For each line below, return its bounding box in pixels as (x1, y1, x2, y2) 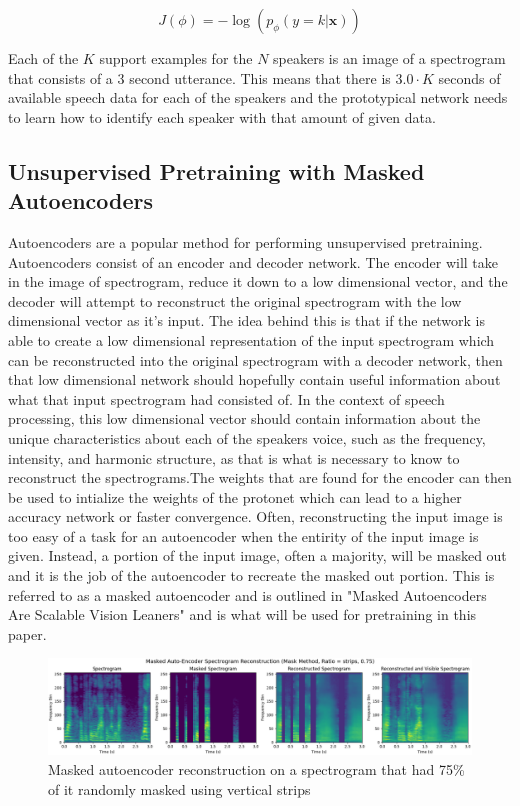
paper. (8, 623, 47, 644)
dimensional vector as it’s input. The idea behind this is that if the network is (8, 310, 485, 331)
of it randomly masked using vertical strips (48, 778, 311, 799)
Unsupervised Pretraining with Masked (8, 155, 425, 186)
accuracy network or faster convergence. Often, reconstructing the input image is (8, 506, 503, 527)
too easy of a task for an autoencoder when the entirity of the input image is (8, 525, 479, 546)
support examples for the (99, 48, 253, 68)
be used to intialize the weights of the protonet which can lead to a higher (8, 486, 462, 507)
